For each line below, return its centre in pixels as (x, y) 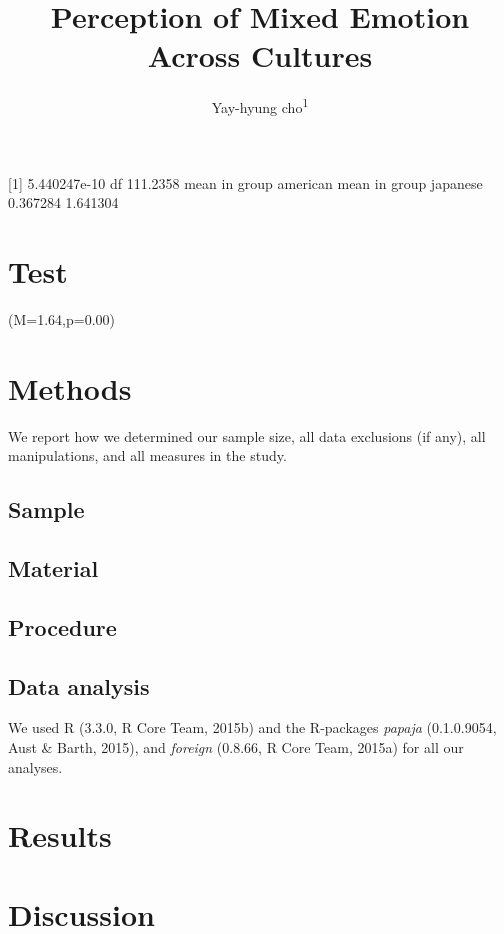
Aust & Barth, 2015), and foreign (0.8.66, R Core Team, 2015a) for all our (236, 746)
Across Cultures (260, 55)
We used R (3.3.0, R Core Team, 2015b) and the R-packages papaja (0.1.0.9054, (252, 727)
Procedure (62, 626)
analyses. (35, 766)
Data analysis (79, 685)
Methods (70, 387)
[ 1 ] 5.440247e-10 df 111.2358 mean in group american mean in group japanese (245, 182)
